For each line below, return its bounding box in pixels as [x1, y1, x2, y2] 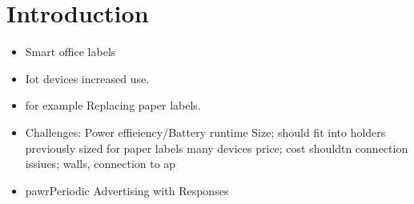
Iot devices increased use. [25, 70, 150, 86]
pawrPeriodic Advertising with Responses [25, 182, 229, 198]
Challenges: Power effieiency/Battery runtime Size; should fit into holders [25, 123, 386, 140]
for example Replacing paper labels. [25, 97, 201, 114]
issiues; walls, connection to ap [25, 155, 176, 172]
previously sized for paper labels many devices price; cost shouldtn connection [25, 139, 408, 156]
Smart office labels [25, 43, 116, 60]
